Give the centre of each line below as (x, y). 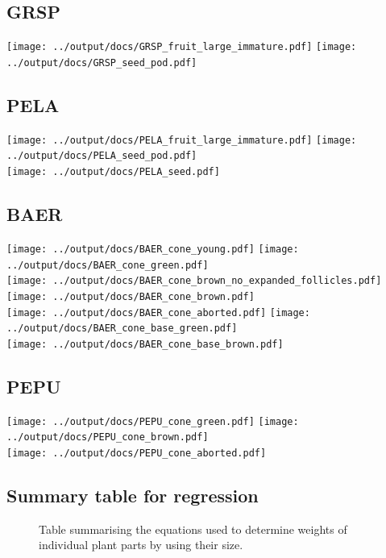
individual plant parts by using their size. (141, 545)
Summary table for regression (133, 496)
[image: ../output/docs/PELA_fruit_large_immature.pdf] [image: (182, 140)
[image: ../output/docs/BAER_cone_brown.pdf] (131, 296)
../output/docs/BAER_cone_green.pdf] (108, 265)
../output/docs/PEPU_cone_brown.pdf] (108, 437)
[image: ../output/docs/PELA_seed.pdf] (113, 172)
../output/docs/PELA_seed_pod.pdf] (102, 156)
